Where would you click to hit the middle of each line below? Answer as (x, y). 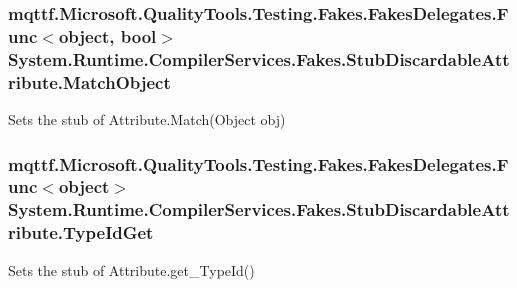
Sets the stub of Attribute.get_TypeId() (131, 269)
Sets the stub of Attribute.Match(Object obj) (147, 118)
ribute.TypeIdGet (81, 232)
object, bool (107, 35)
